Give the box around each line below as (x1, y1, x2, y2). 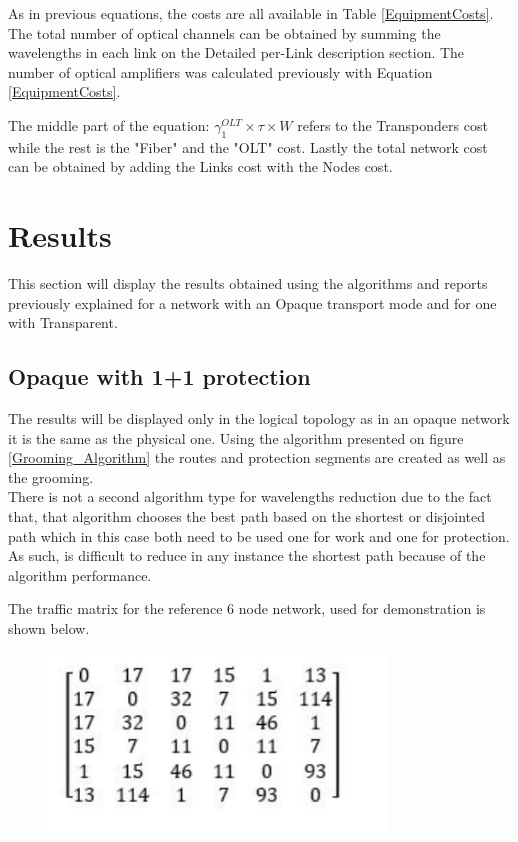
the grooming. (8, 466, 94, 487)
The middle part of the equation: (8, 114, 210, 135)
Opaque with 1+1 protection (8, 361, 311, 392)
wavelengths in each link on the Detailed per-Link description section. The (8, 42, 465, 63)
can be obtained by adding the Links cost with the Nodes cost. (8, 156, 393, 177)
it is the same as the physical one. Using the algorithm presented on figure (8, 427, 464, 448)
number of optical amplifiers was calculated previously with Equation (8, 61, 433, 82)
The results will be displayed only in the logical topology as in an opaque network (8, 408, 510, 429)
